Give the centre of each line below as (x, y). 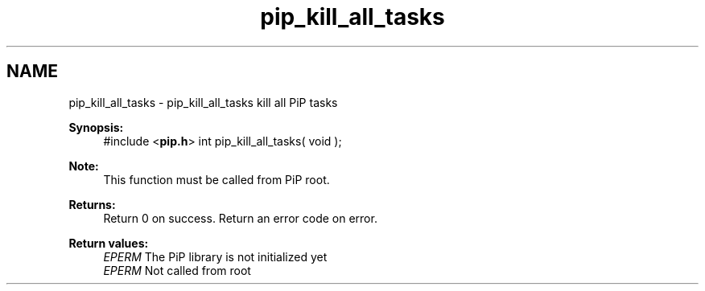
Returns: (92, 204)
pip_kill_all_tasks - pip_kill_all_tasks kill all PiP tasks (203, 102)
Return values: (109, 243)
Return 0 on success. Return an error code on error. (240, 218)
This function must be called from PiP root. (216, 179)
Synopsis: (96, 127)
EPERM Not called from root (177, 270)
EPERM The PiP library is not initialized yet (215, 256)
